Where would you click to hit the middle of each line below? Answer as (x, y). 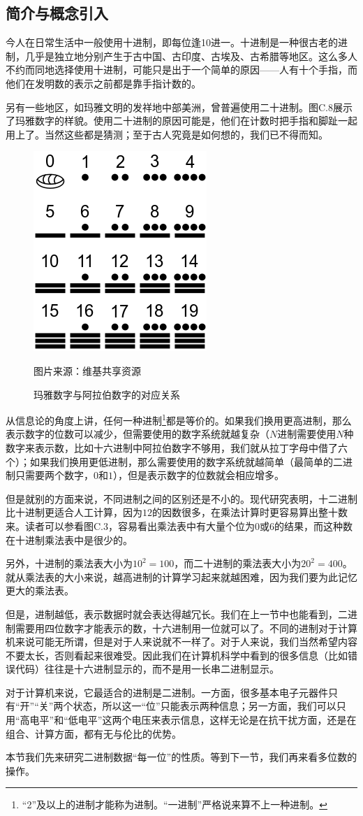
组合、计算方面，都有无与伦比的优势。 (94, 733)
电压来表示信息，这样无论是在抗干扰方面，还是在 (244, 720)
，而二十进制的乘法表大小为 (238, 563)
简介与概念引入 (57, 13)
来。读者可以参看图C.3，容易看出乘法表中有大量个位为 (130, 525)
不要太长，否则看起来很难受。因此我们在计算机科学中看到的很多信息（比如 (177, 655)
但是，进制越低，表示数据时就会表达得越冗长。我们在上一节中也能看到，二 (177, 614)
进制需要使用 (307, 434)
